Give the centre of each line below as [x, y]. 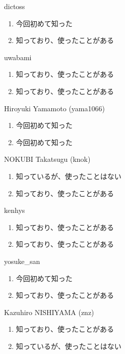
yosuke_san [22, 261]
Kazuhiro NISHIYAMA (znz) [49, 312]
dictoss [15, 6]
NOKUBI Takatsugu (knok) [47, 159]
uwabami [18, 57]
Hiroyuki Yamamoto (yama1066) [54, 108]
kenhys [15, 210]
